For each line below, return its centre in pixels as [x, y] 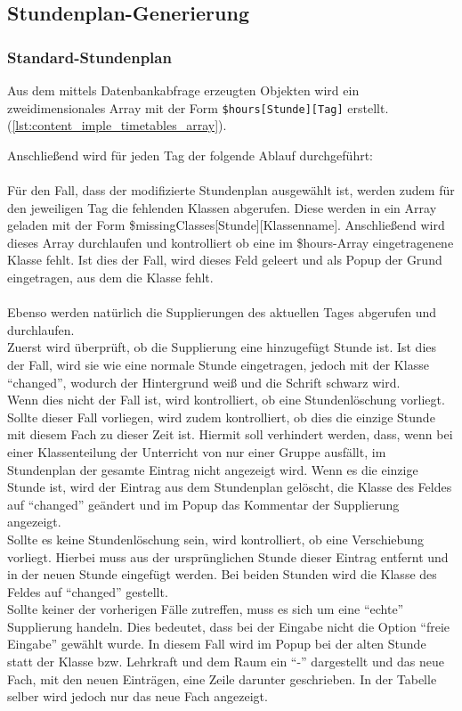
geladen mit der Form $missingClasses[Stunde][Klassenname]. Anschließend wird [226, 225]
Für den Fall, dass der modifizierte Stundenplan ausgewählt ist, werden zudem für [231, 190]
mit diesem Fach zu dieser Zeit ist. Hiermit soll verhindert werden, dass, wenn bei [230, 434]
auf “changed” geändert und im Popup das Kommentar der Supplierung [203, 504]
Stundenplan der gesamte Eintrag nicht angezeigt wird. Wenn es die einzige [213, 469]
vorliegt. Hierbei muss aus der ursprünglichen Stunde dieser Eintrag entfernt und [228, 556]
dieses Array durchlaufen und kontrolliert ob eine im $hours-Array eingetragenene [231, 242]
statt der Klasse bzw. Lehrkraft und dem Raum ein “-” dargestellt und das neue [226, 662]
